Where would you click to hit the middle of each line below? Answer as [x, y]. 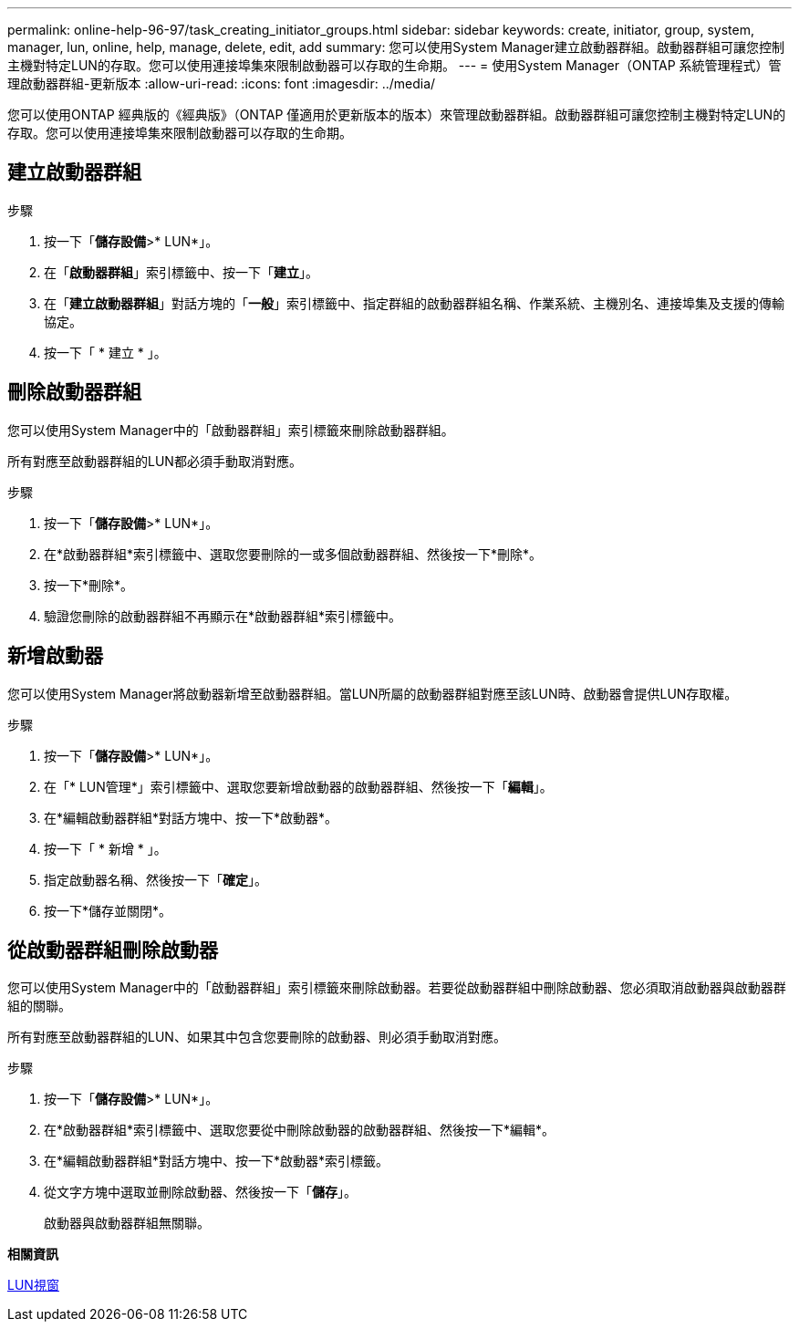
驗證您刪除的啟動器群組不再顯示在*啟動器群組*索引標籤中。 [223, 616]
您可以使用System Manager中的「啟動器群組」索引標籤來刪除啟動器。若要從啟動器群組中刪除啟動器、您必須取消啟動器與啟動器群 [397, 988]
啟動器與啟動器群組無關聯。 [127, 1223]
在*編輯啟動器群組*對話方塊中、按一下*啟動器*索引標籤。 [217, 1161]
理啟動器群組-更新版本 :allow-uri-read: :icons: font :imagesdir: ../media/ [222, 83]
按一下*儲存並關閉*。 [108, 910]
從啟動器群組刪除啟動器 [113, 950]
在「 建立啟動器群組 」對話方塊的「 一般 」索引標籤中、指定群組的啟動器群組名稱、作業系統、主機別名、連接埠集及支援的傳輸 [414, 303]
